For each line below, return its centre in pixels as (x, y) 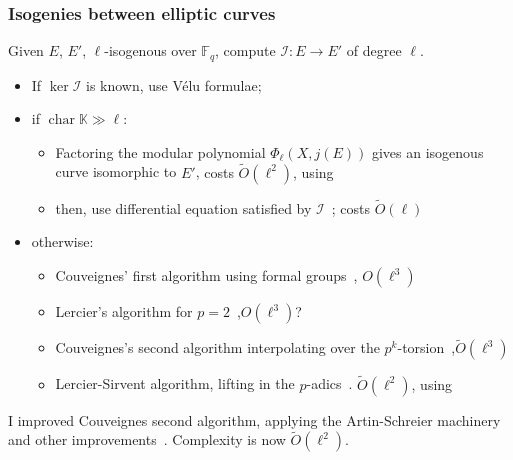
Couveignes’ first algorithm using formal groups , (206, 275)
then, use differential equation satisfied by (183, 207)
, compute (245, 50)
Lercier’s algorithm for (124, 311)
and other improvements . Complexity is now (147, 439)
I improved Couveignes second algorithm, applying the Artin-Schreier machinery (254, 419)
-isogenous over (150, 50)
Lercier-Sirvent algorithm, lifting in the (175, 383)
